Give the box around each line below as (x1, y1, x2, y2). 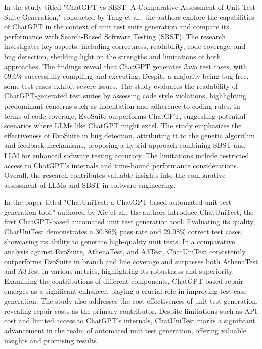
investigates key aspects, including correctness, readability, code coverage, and (4, 41, 246, 52)
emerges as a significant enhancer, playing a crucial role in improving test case (4, 285, 247, 296)
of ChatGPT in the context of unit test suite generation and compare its (4, 21, 229, 32)
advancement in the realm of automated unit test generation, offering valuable (4, 325, 246, 335)
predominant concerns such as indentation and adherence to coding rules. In (4, 100, 240, 111)
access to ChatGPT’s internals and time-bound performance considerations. (4, 160, 239, 170)
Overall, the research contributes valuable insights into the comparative (4, 170, 226, 180)
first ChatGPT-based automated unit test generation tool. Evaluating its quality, (4, 216, 255, 227)
